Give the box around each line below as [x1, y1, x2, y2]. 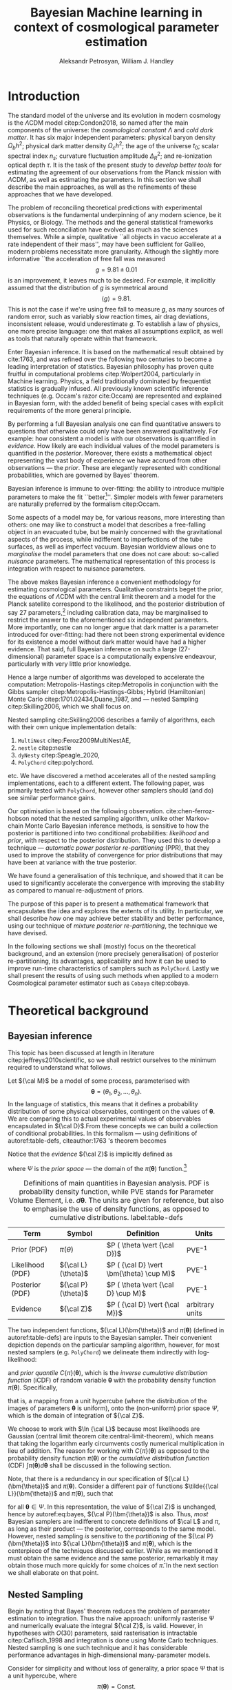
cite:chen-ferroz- [165, 806, 215, 815]
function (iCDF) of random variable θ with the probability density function [8, 1376, 216, 1385]
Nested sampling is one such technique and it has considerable [8, 1644, 188, 1652]
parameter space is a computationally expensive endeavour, [45, 652, 217, 660]
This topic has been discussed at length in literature [8, 1048, 155, 1057]
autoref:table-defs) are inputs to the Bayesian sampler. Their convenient [8, 1334, 212, 1342]
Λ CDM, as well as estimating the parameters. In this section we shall [8, 175, 202, 183]
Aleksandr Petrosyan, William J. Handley [59, 57, 174, 65]
